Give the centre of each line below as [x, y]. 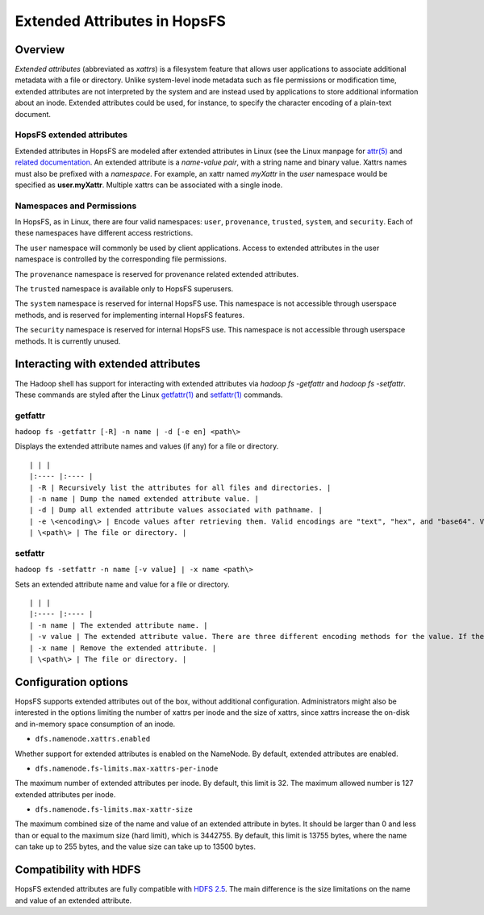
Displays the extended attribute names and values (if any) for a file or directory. [147, 446]
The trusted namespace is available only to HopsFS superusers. [124, 289]
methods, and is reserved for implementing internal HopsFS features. [130, 315]
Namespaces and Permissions [76, 206]
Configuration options [72, 682]
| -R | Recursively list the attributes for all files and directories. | [180, 487]
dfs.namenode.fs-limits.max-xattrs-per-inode [127, 768]
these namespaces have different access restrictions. [104, 233]
